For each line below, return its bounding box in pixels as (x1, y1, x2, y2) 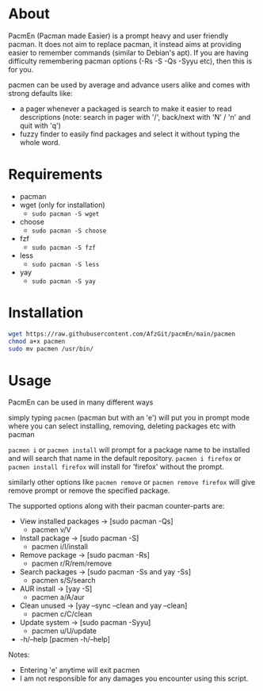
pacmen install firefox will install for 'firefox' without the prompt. (8, 462, 224, 472)
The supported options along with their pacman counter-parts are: (8, 501, 225, 511)
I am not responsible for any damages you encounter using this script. (19, 674, 249, 683)
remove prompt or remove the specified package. (8, 486, 170, 496)
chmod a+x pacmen (8, 337, 66, 345)
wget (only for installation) (19, 200, 105, 209)
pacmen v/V (31, 525, 71, 535)
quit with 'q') (19, 121, 62, 130)
